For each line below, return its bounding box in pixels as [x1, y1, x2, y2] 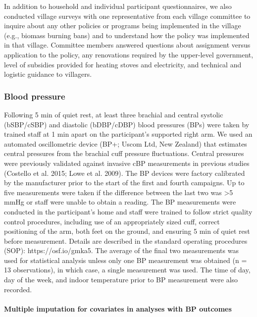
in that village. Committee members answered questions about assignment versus [4, 40, 251, 50]
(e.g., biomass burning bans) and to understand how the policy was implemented [4, 30, 250, 40]
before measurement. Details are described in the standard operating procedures [4, 235, 248, 246]
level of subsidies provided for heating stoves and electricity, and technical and [4, 59, 242, 69]
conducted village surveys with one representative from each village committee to [4, 10, 251, 21]
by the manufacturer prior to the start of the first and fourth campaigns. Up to [4, 177, 245, 188]
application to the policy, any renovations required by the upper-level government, [4, 49, 254, 59]
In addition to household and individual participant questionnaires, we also [4, 1, 232, 11]
